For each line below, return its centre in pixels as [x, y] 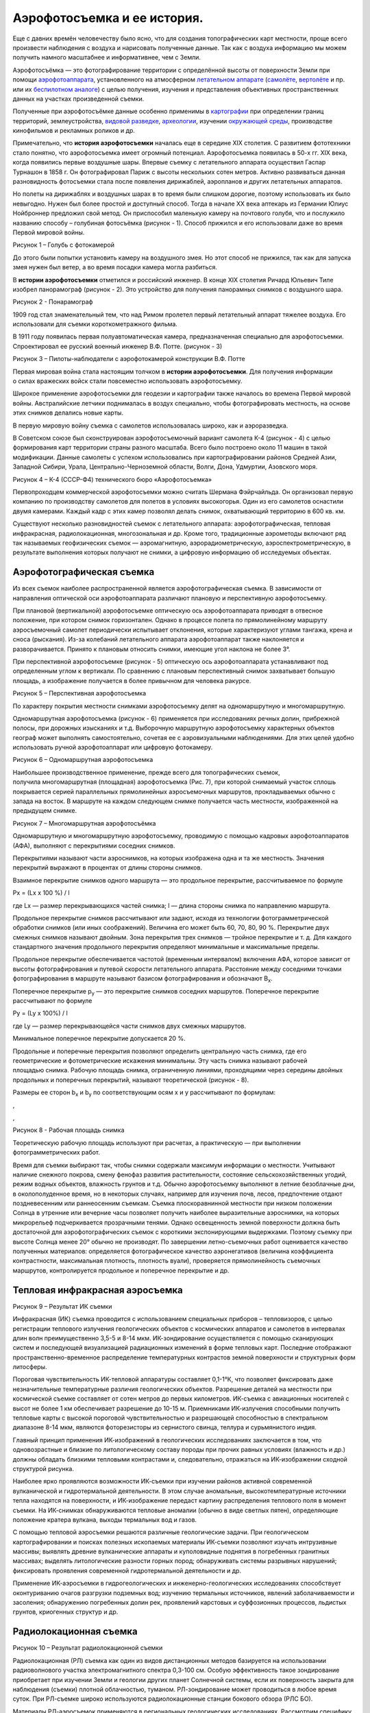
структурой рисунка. [44, 1468]
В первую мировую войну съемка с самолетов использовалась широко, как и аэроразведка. [150, 426]
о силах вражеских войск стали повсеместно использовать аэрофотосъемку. [127, 381]
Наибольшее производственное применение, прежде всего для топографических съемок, [146, 772]
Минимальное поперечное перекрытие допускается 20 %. [99, 1039]
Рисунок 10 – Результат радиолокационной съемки [88, 1648]
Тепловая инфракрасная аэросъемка [98, 1290]
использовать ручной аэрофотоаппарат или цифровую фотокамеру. [113, 748]
